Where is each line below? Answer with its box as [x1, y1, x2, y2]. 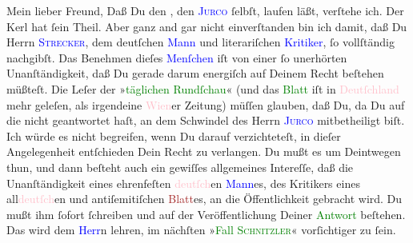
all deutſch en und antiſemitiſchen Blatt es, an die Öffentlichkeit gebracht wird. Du [6, 190, 403, 207]
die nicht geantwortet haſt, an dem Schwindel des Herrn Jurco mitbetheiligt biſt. [6, 112, 405, 129]
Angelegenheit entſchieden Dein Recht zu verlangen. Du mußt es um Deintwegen [6, 143, 401, 160]
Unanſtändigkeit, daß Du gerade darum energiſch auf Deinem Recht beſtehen [6, 65, 384, 82]
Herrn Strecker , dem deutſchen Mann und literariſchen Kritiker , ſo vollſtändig [6, 34, 395, 50]
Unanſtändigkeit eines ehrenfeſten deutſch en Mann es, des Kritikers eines [6, 174, 360, 191]
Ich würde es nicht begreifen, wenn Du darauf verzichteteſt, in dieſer [6, 127, 341, 144]
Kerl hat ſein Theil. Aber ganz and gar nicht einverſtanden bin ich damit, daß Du [6, 18, 407, 34]
